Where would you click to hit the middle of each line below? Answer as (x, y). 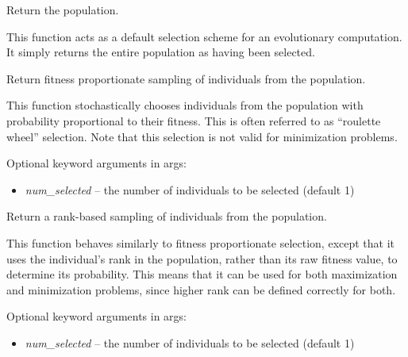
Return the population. (63, 10)
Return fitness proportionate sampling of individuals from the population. (186, 78)
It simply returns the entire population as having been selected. (161, 52)
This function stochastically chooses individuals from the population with (185, 105)
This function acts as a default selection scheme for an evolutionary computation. (204, 36)
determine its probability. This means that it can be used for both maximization (202, 274)
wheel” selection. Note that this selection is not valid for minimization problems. (202, 136)
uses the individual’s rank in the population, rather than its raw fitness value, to (202, 258)
